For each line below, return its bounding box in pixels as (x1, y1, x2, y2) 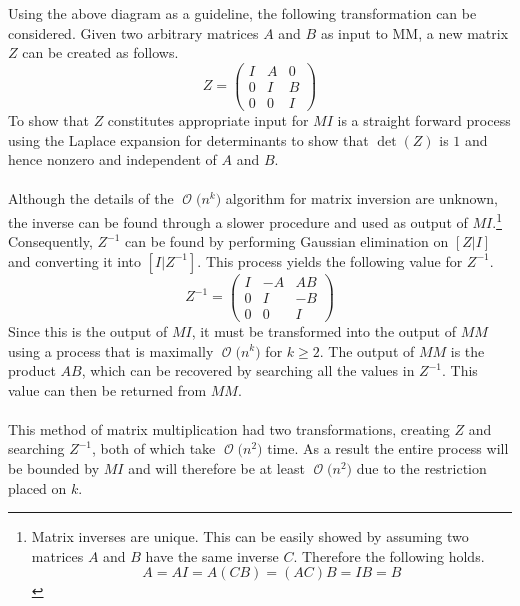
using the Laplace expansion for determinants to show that (8, 129, 369, 150)
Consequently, (8, 231, 93, 252)
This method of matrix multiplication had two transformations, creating (8, 418, 450, 439)
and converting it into (8, 250, 142, 271)
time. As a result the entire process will (267, 438, 509, 459)
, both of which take (92, 438, 216, 459)
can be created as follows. (22, 42, 179, 63)
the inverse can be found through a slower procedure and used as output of (8, 211, 468, 232)
